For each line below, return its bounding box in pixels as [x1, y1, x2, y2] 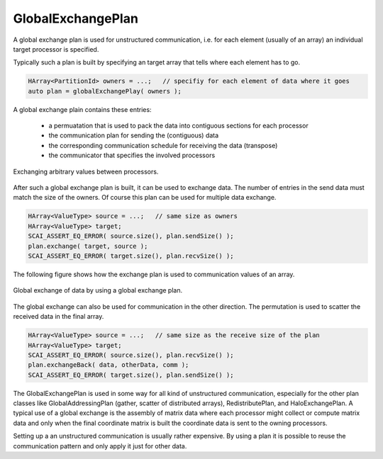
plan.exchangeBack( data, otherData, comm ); [28, 361, 189, 369]
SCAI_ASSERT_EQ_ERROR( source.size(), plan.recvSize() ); [28, 351, 234, 359]
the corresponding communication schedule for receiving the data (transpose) [48, 141, 278, 149]
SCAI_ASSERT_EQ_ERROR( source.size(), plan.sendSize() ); [28, 232, 234, 240]
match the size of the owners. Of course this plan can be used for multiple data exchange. [13, 193, 277, 202]
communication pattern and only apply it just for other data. [13, 441, 187, 450]
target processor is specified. [13, 45, 99, 53]
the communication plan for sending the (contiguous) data [48, 131, 219, 140]
